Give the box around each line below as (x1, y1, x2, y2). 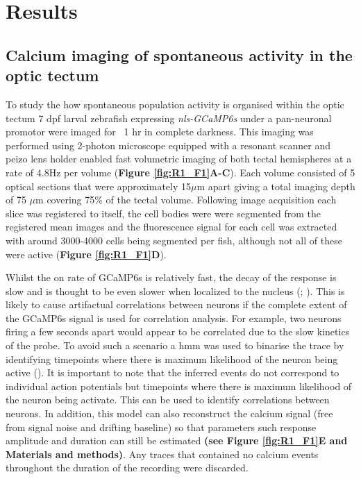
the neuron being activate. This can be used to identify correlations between (6, 392, 330, 407)
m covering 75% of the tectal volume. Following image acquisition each (35, 192, 337, 207)
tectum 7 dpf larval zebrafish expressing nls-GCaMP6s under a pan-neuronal (6, 110, 332, 125)
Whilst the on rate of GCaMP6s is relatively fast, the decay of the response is (6, 270, 337, 285)
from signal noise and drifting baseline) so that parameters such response (6, 419, 317, 434)
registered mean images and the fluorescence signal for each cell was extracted (6, 219, 337, 234)
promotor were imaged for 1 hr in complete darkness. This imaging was (6, 124, 314, 139)
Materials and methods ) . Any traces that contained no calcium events (6, 446, 319, 461)
